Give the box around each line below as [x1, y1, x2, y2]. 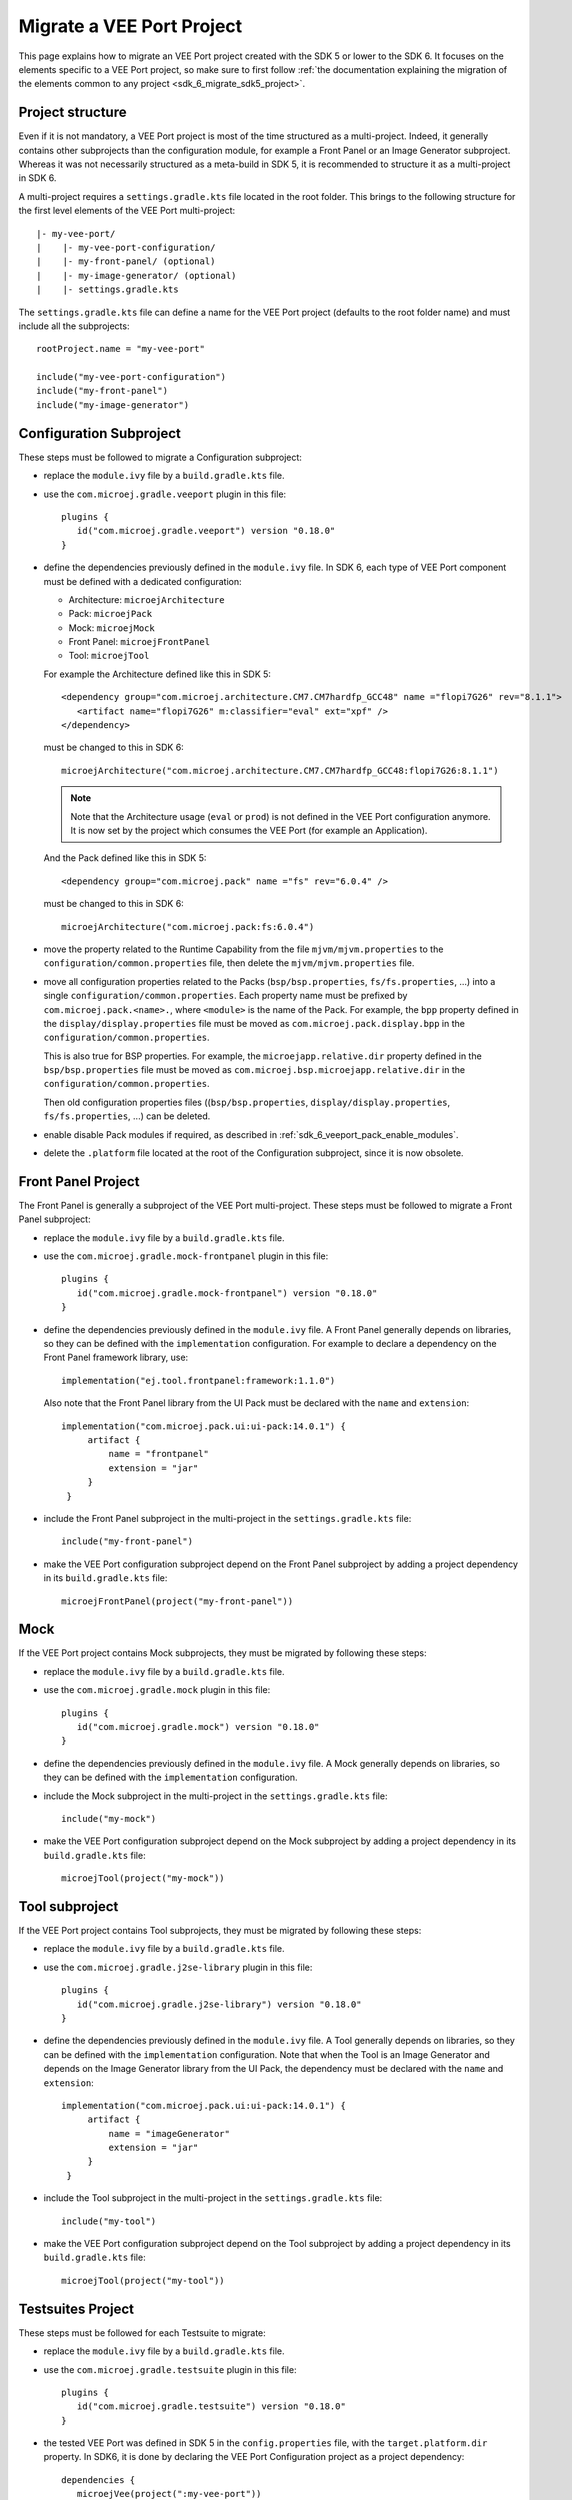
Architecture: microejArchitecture [68, 593, 225, 605]
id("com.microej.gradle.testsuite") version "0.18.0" [76, 2401, 347, 2412]
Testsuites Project [18, 2300, 135, 2317]
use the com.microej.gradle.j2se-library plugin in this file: [43, 1961, 313, 1973]
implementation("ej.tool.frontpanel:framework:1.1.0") [61, 1375, 336, 1386]
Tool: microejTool [68, 650, 150, 662]
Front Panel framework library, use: [43, 1351, 189, 1364]
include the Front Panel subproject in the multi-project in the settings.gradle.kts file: [43, 1512, 412, 1524]
